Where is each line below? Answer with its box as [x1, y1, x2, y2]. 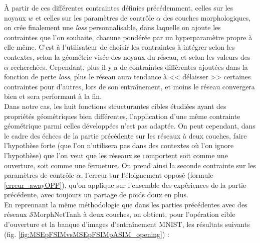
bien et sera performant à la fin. [4, 91, 102, 101]
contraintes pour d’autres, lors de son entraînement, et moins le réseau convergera [4, 81, 255, 91]
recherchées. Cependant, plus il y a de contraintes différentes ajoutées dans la [11, 61, 248, 72]
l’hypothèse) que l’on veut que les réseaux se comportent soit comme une [4, 150, 228, 160]
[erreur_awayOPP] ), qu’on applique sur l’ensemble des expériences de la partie [4, 179, 246, 190]
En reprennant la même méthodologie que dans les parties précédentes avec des [4, 199, 247, 209]
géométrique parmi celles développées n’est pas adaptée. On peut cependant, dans [4, 120, 255, 131]
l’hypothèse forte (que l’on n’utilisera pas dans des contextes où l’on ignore [4, 140, 234, 151]
